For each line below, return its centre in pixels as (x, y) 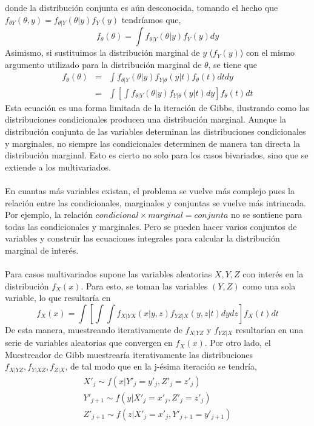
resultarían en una (269, 329)
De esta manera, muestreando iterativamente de (94, 329)
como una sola (269, 286)
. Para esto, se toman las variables (144, 286)
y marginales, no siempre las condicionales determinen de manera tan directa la (152, 143)
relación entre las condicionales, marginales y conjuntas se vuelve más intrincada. (155, 202)
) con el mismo (267, 52)
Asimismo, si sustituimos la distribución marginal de (102, 52)
